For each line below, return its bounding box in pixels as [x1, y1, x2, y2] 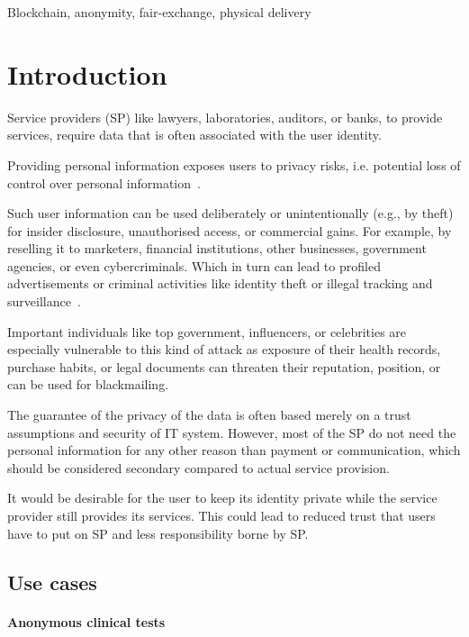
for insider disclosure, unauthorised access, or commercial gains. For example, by [7, 221, 452, 240]
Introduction [7, 55, 167, 92]
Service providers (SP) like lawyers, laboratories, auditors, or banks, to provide [7, 107, 443, 126]
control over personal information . [7, 173, 201, 192]
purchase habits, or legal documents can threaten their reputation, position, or [7, 357, 441, 376]
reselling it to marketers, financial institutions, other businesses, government [7, 239, 427, 258]
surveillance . [7, 292, 81, 311]
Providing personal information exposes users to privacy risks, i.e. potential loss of [7, 155, 461, 174]
